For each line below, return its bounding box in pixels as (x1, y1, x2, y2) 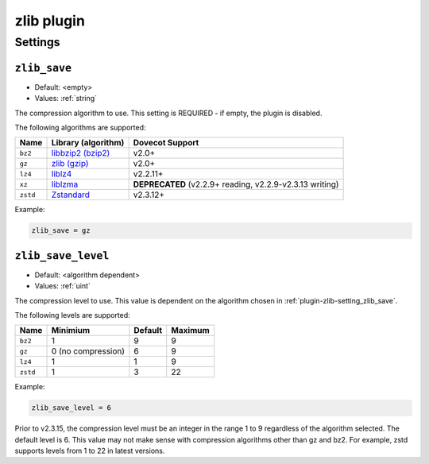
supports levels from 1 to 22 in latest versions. (14, 446, 165, 456)
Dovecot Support (133, 137, 199, 149)
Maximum (171, 325, 210, 336)
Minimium (51, 325, 91, 336)
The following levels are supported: (14, 310, 130, 319)
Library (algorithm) (51, 137, 125, 149)
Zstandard (51, 189, 91, 200)
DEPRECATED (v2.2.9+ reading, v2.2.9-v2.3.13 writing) (133, 179, 339, 190)
